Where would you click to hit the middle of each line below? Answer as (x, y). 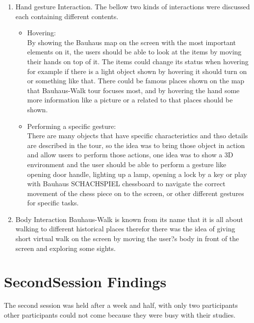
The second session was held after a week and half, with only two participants (121, 305)
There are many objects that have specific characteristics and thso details (138, 136)
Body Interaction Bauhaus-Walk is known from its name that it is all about (129, 219)
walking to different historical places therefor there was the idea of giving (125, 229)
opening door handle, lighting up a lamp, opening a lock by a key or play (137, 174)
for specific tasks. (53, 203)
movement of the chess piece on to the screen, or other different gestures (136, 193)
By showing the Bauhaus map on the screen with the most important (132, 42)
